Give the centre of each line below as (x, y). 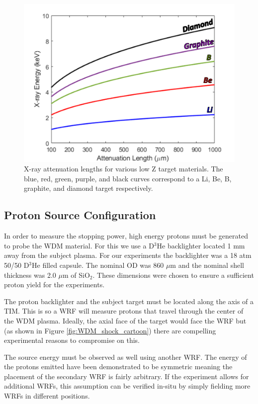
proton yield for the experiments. (54, 284)
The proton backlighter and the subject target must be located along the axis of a (129, 301)
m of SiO (76, 275)
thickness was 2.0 (30, 275)
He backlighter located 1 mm (201, 245)
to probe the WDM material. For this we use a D (79, 245)
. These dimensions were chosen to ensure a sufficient (173, 275)
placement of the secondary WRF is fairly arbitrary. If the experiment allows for (127, 376)
